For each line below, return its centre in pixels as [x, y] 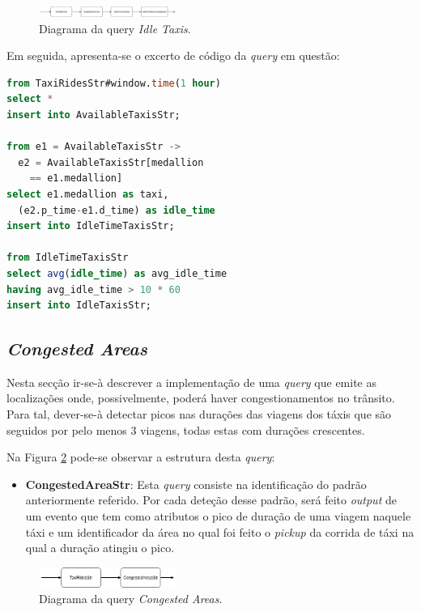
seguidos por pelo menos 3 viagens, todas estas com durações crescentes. [186, 429]
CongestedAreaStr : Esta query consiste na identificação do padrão [196, 484]
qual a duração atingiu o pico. [100, 548]
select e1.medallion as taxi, [88, 194]
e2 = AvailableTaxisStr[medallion [111, 162]
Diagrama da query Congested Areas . [131, 599]
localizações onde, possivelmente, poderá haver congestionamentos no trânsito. [201, 398]
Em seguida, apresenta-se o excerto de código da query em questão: [173, 55]
